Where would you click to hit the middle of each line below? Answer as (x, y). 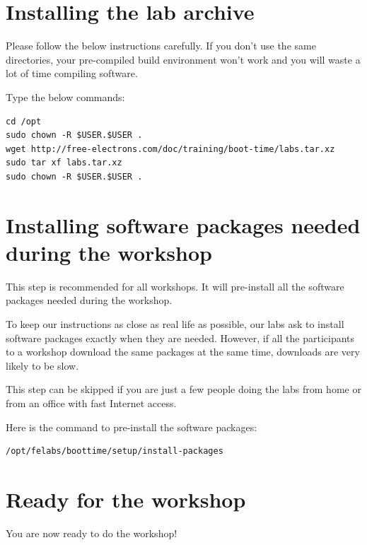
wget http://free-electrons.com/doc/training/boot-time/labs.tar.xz (170, 149)
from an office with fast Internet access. (91, 403)
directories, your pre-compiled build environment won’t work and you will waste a (183, 59)
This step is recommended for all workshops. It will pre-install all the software (175, 286)
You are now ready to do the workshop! (92, 533)
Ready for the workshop (126, 499)
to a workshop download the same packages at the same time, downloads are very (183, 352)
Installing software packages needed (183, 224)
